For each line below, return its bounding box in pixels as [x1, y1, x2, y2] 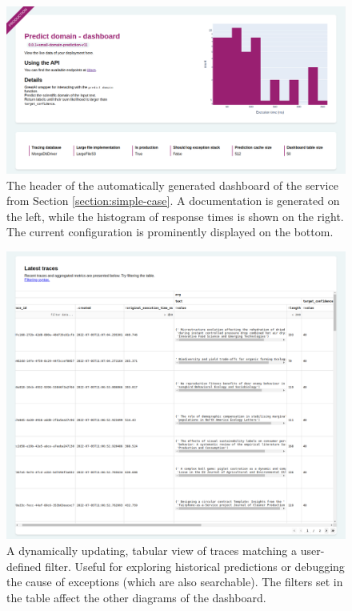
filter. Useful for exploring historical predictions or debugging [45, 557, 345, 574]
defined [6, 557, 42, 574]
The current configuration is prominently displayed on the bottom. [6, 223, 334, 240]
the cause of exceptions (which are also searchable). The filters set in [6, 573, 343, 590]
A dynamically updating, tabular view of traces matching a [6, 542, 298, 559]
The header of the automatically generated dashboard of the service [6, 176, 338, 193]
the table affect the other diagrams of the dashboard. [6, 589, 266, 605]
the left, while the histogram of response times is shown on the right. [6, 207, 344, 224]
